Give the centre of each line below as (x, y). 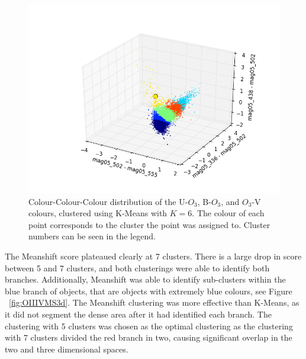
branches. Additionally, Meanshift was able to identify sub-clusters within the (145, 279)
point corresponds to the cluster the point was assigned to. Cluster (149, 224)
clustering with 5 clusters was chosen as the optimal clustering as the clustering (149, 326)
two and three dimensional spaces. (67, 349)
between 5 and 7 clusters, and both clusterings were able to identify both (137, 267)
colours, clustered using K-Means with (98, 213)
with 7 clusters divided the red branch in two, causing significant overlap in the (149, 337)
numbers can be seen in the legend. (92, 236)
